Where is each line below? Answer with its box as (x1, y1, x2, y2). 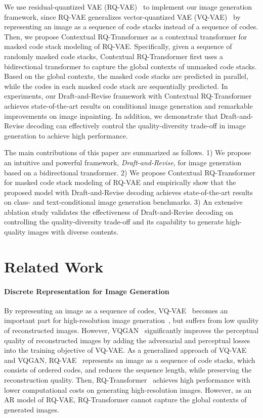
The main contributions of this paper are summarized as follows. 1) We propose (4, 147, 251, 158)
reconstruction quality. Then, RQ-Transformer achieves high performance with (4, 374, 250, 385)
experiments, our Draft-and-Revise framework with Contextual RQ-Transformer (4, 90, 252, 101)
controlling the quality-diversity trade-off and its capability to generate (4, 216, 224, 227)
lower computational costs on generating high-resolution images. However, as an (4, 384, 252, 395)
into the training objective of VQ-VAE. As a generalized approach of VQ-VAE (4, 345, 247, 355)
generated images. (4, 404, 59, 414)
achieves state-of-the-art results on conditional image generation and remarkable (4, 100, 253, 111)
